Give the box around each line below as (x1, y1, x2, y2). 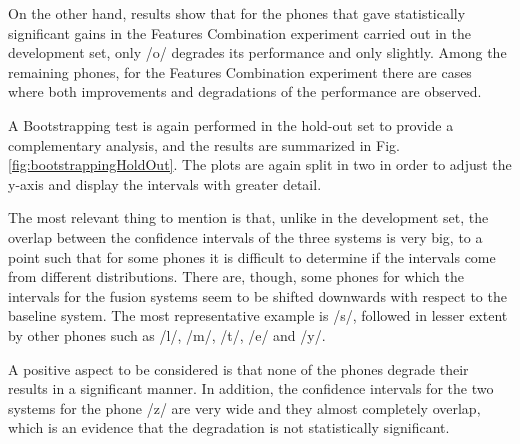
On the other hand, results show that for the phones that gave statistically (8, 3, 466, 23)
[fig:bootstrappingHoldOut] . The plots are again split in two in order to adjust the (8, 154, 512, 175)
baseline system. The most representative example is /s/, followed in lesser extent (8, 305, 508, 326)
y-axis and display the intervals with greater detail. (8, 173, 322, 194)
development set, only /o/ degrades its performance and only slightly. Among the (8, 42, 507, 63)
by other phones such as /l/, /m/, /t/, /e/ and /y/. (8, 324, 326, 345)
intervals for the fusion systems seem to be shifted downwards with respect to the (8, 285, 507, 306)
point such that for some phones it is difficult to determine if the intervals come (8, 246, 496, 267)
